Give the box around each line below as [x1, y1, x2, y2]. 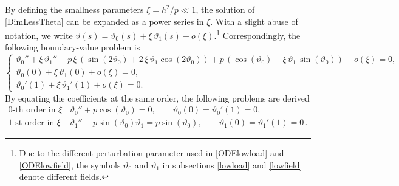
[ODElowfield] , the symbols [19, 158, 121, 171]
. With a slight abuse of [210, 15, 298, 27]
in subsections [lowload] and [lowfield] [162, 158, 302, 171]
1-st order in [8, 119, 55, 128]
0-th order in [8, 106, 56, 115]
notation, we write [5, 29, 73, 41]
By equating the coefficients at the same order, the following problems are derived [5, 91, 310, 104]
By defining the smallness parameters [5, 3, 144, 15]
